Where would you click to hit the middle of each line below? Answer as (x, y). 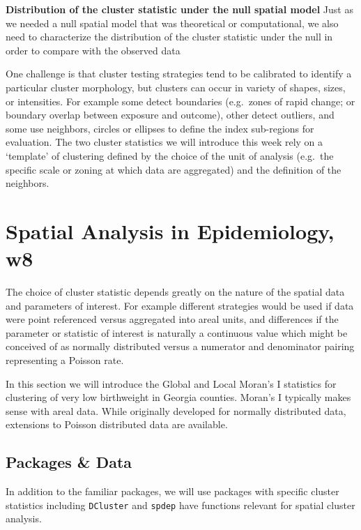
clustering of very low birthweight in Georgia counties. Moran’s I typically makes (178, 397)
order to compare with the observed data (93, 50)
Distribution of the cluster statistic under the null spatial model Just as (179, 9)
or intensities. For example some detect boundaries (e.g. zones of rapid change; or (180, 101)
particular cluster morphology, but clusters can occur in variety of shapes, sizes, (176, 87)
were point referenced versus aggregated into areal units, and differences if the (172, 319)
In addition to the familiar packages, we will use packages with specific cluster (172, 491)
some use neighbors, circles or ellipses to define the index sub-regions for (160, 128)
